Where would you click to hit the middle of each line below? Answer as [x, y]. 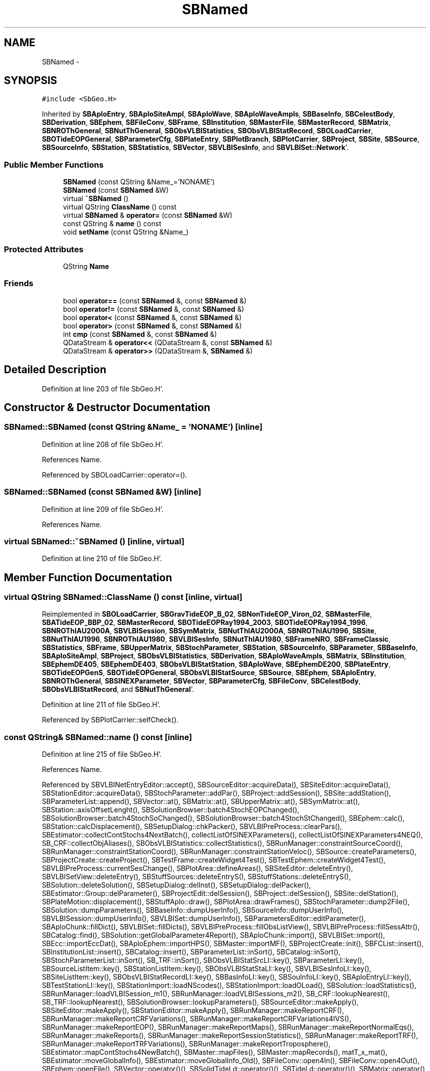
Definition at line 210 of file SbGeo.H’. [102, 559]
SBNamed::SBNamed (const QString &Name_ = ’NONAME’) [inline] [133, 427]
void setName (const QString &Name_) [126, 232]
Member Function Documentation [88, 577]
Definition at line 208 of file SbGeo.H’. [103, 444]
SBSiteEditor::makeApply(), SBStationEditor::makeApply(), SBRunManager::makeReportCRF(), [193, 1011]
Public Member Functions [54, 164]
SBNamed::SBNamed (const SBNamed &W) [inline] [103, 492]
